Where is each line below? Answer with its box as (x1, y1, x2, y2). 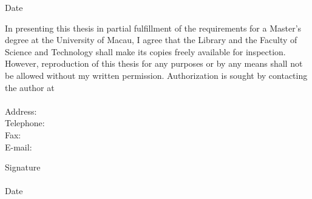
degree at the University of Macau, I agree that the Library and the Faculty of (5, 33, 297, 46)
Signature (5, 161, 41, 174)
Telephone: (5, 116, 45, 129)
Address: (5, 104, 37, 117)
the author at (5, 81, 55, 93)
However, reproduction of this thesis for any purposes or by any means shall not (5, 57, 303, 70)
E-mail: (5, 140, 32, 153)
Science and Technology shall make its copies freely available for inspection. (5, 45, 286, 58)
